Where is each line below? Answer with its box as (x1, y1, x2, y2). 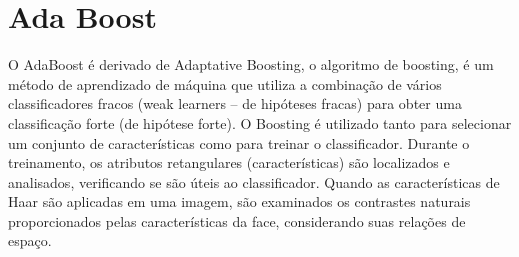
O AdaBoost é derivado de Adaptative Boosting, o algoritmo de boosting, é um (8, 54, 494, 75)
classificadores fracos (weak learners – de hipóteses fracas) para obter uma (8, 93, 462, 114)
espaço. (8, 230, 52, 251)
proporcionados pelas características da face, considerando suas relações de (8, 210, 466, 231)
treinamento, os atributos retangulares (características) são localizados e (8, 152, 450, 173)
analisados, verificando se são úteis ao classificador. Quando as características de (8, 171, 500, 192)
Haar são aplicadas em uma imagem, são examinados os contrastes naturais (8, 191, 471, 212)
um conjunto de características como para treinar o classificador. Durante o (8, 132, 470, 153)
